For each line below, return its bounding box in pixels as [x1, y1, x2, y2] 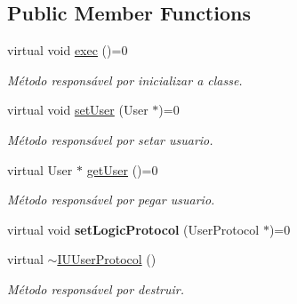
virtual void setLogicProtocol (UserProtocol [7, 220, 260, 238]
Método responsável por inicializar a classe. [7, 70, 243, 89]
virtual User [7, 160, 73, 179]
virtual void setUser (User [7, 100, 148, 119]
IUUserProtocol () [57, 250, 157, 268]
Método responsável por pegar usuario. [7, 190, 215, 209]
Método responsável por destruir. [7, 279, 184, 298]
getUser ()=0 [86, 160, 158, 179]
